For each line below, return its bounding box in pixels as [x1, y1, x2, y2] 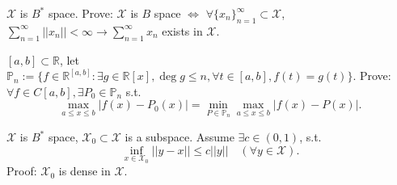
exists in [162, 22, 203, 39]
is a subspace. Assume [125, 128, 234, 145]
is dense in [58, 162, 111, 179]
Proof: [6, 162, 37, 179]
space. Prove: [48, 5, 113, 21]
